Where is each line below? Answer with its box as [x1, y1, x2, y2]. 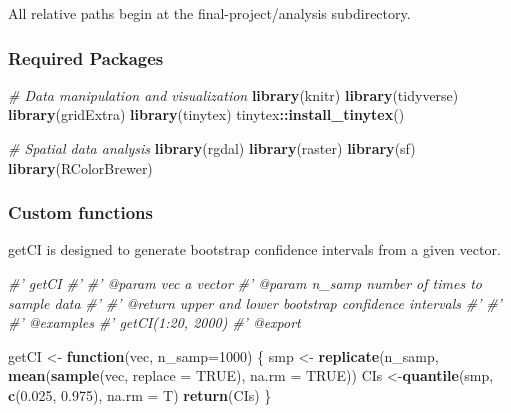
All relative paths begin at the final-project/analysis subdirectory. [8, 3, 411, 23]
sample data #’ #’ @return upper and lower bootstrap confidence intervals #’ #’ [8, 292, 502, 313]
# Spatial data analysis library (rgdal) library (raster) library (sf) [8, 138, 416, 158]
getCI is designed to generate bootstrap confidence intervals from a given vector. [8, 239, 501, 260]
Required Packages [8, 45, 164, 70]
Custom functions [8, 200, 153, 225]
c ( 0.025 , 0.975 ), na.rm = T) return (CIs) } [8, 384, 272, 405]
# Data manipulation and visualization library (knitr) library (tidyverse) [8, 84, 459, 105]
